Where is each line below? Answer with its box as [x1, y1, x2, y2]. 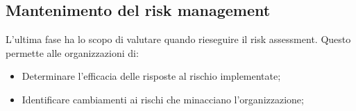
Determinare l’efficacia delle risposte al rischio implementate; [22, 69, 281, 83]
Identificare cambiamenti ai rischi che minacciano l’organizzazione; [22, 92, 304, 106]
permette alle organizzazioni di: [6, 45, 139, 60]
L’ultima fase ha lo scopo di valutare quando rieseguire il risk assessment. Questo [6, 32, 351, 46]
